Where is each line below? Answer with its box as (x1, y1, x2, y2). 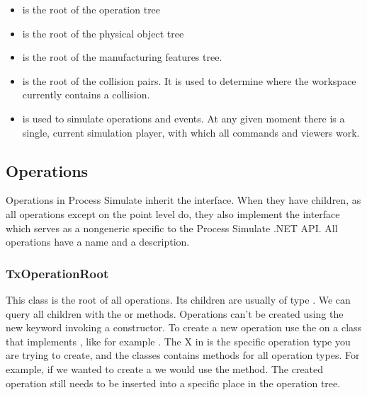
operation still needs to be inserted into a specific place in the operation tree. (6, 375, 341, 390)
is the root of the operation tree (22, 2, 161, 16)
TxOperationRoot (6, 264, 109, 282)
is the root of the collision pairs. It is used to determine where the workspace (22, 73, 356, 88)
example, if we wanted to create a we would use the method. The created (6, 361, 324, 376)
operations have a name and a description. (6, 234, 190, 249)
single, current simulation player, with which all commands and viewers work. (22, 125, 360, 139)
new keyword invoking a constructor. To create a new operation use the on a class (6, 320, 362, 335)
